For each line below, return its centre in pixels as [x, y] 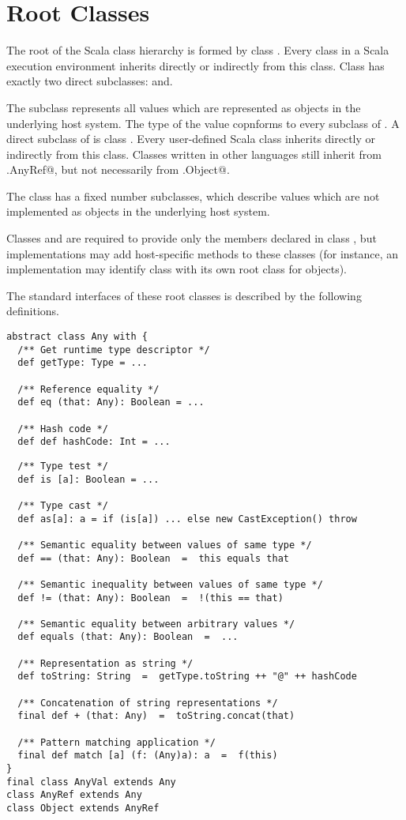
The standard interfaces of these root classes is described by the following [184, 295]
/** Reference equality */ [88, 389]
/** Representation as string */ [105, 663]
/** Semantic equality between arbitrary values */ [156, 624]
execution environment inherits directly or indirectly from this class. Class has [195, 65]
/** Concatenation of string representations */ [148, 703]
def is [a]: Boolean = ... [88, 479]
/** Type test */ [63, 466]
